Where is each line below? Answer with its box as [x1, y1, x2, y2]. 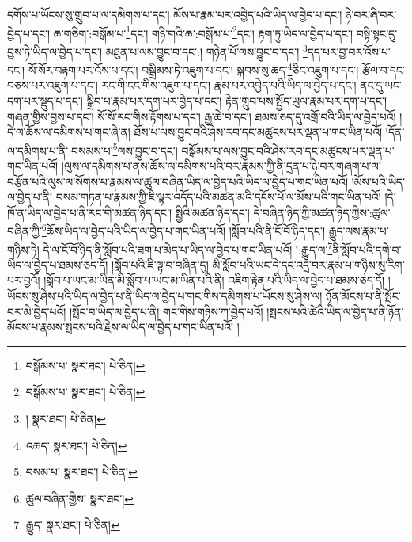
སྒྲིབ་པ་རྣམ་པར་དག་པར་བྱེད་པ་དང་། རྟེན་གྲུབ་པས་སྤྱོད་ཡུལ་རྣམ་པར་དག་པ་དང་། [86, 92, 387, 109]
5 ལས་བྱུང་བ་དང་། [112, 139, 178, 158]
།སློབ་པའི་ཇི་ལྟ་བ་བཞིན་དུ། [112, 256, 209, 273]
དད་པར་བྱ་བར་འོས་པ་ [307, 43, 391, 59]
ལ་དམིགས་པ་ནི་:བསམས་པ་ [7, 142, 113, 158]
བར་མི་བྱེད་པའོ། [7, 303, 66, 319]
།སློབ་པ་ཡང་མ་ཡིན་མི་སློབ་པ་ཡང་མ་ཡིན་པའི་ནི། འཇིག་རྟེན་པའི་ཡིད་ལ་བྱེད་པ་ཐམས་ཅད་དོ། [43, 272, 384, 288]
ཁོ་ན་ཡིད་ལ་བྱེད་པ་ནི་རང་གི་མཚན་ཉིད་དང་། [7, 204, 172, 220]
